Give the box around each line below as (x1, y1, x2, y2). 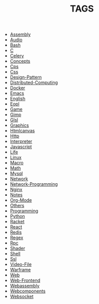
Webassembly (10, 283, 40, 289)
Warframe (10, 267, 31, 273)
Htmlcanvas (10, 128, 35, 134)
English (10, 96, 26, 102)
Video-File (10, 261, 32, 267)
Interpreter (10, 138, 33, 144)
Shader (10, 245, 25, 252)
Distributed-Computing (10, 80, 58, 86)
